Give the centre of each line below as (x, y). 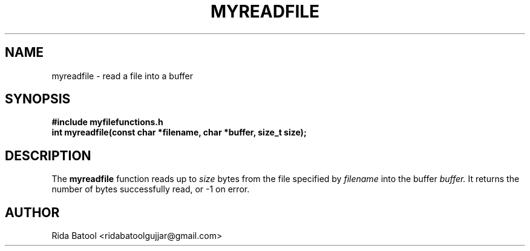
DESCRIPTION (48, 155)
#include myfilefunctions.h (107, 122)
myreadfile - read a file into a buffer (123, 76)
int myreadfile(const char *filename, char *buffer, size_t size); (179, 132)
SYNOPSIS (38, 99)
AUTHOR (32, 212)
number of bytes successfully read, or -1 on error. (151, 189)
